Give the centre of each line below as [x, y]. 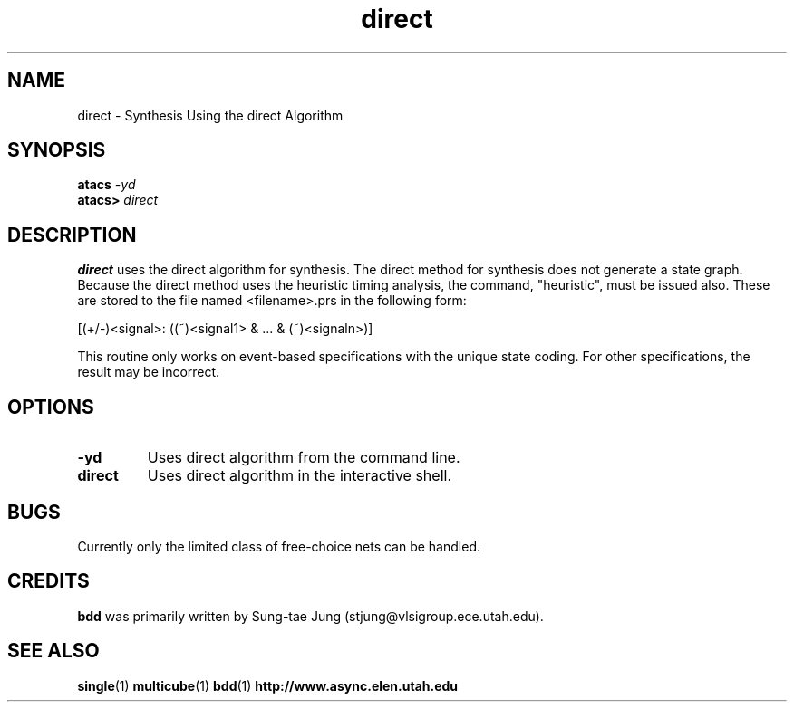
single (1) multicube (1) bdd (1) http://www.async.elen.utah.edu [268, 685]
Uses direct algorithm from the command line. [304, 458]
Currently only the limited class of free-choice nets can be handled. [279, 546]
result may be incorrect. [149, 372]
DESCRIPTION [72, 235]
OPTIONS [51, 407]
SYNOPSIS [57, 150]
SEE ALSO [53, 651]
